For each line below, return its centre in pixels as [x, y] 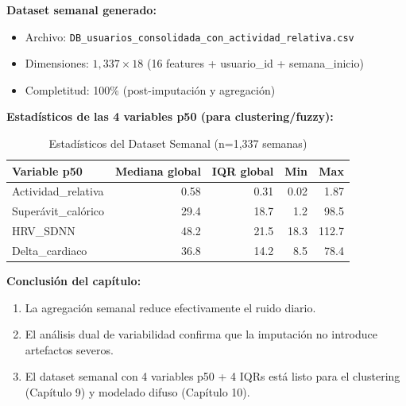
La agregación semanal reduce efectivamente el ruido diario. [170, 307]
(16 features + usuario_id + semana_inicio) [255, 63]
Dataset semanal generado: [81, 10]
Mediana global [158, 170]
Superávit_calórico [58, 211]
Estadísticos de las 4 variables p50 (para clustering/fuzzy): [170, 116]
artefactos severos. [69, 349]
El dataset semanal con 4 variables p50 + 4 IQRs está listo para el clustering [213, 376]
